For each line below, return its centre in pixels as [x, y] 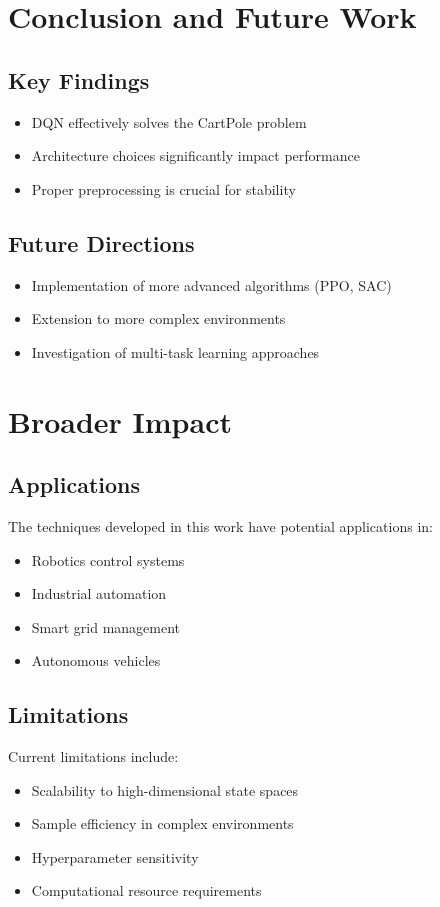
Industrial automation [99, 593]
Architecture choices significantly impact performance [195, 155]
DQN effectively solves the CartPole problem [169, 121]
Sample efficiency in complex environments [162, 823]
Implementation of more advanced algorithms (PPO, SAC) [211, 284]
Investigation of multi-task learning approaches [175, 351]
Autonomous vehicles [96, 660]
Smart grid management [106, 626]
